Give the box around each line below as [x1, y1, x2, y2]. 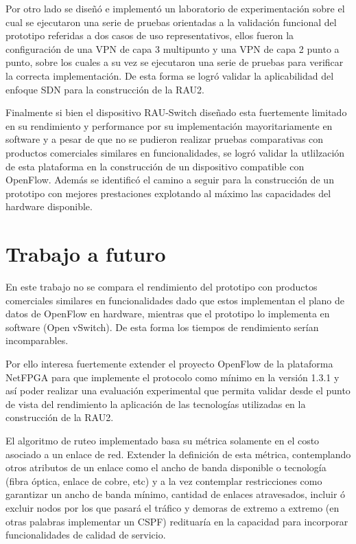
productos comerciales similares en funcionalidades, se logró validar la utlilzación [5, 145, 345, 159]
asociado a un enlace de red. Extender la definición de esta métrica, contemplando [5, 446, 351, 461]
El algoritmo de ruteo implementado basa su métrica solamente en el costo [5, 433, 320, 447]
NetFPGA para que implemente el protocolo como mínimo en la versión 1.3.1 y [5, 370, 340, 384]
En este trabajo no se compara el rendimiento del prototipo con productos [5, 280, 318, 294]
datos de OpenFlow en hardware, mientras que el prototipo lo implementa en [5, 306, 330, 321]
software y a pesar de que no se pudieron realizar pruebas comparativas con [5, 132, 324, 146]
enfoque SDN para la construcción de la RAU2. [5, 82, 204, 96]
